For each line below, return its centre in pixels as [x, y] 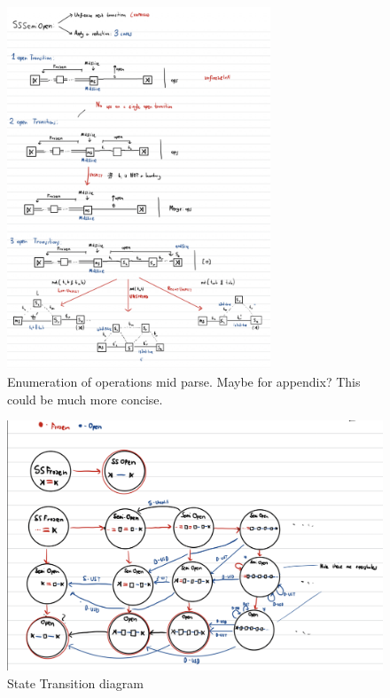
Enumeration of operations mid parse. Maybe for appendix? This [184, 382]
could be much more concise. [85, 399]
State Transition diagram [75, 682]
